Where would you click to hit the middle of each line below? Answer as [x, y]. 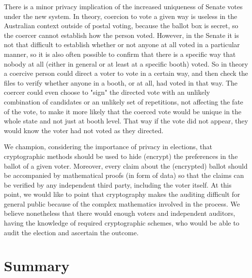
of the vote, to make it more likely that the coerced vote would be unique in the [123, 111]
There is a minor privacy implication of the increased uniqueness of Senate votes [123, 6]
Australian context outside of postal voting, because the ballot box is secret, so [121, 26]
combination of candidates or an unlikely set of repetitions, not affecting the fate [124, 101]
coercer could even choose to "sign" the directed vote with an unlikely [107, 92]
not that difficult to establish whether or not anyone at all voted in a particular [122, 44]
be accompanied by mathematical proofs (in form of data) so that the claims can [124, 175]
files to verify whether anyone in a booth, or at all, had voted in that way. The [121, 82]
